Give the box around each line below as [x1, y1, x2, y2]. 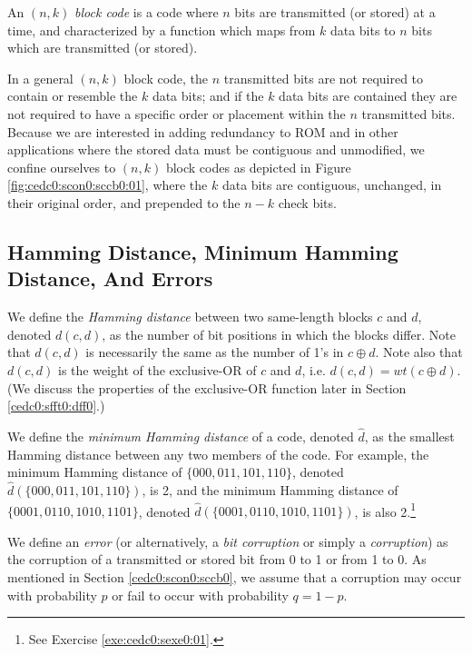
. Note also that [375, 342, 463, 362]
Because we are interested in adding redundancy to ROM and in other [7, 122, 398, 141]
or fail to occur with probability [112, 585, 289, 604]
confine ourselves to [7, 157, 116, 176]
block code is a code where [74, 3, 219, 21]
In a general [7, 68, 74, 87]
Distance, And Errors [7, 264, 213, 293]
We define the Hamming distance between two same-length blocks [7, 307, 373, 326]
